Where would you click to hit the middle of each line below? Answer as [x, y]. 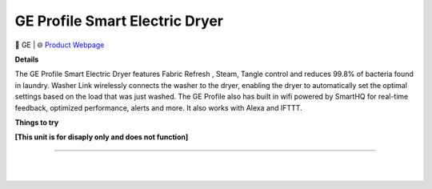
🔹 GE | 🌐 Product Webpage [60, 45]
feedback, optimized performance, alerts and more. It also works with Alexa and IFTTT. [159, 107]
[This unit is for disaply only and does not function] [102, 137]
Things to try [37, 122]
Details [27, 59]
